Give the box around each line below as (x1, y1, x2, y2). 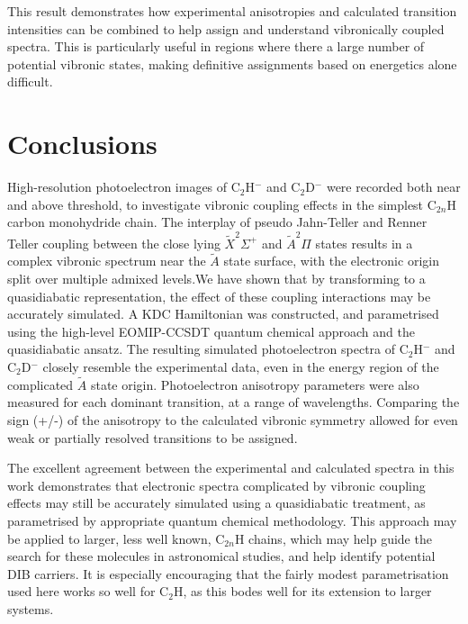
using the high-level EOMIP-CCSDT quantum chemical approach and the (7, 321, 415, 340)
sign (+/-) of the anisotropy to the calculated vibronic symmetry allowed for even (7, 410, 458, 429)
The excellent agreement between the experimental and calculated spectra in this (7, 458, 454, 477)
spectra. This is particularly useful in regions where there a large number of (7, 37, 425, 56)
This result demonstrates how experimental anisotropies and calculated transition (7, 2, 457, 20)
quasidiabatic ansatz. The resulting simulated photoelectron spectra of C (7, 339, 409, 358)
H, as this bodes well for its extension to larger (173, 582, 432, 601)
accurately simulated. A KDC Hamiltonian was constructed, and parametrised (7, 304, 439, 323)
